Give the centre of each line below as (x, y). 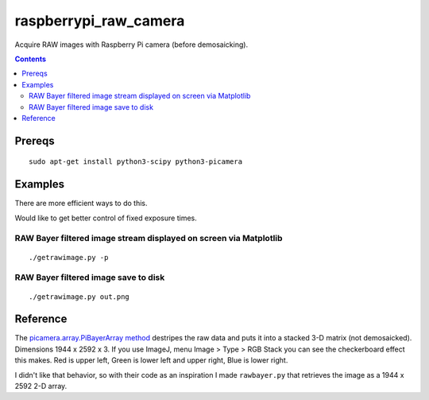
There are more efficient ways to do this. (81, 204)
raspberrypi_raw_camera (100, 21)
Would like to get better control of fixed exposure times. (106, 218)
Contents (31, 59)
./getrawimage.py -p (69, 257)
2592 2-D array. (41, 386)
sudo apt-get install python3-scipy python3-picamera (135, 162)
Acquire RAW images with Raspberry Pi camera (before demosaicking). (131, 45)
